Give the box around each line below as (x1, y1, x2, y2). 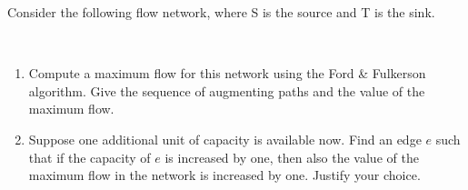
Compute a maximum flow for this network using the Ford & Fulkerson (28, 64, 426, 83)
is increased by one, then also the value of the (164, 147, 419, 166)
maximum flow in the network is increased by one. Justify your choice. (28, 165, 421, 185)
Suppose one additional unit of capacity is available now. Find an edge (28, 129, 422, 148)
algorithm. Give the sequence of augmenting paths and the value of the (28, 81, 425, 100)
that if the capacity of (28, 147, 151, 166)
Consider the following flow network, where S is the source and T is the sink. (7, 3, 435, 21)
